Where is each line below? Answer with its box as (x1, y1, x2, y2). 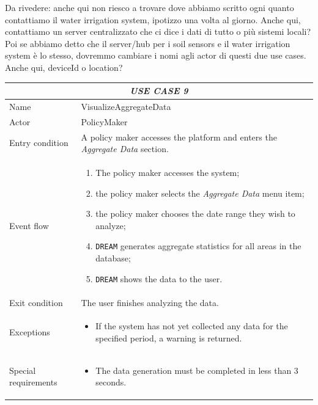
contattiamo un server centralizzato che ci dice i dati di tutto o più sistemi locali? (5, 25, 311, 38)
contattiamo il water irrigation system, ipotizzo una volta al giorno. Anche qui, (5, 13, 301, 26)
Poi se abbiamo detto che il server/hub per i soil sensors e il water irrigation (5, 37, 290, 49)
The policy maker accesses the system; (95, 166, 240, 179)
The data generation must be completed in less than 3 (95, 363, 298, 376)
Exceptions (9, 326, 50, 338)
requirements (9, 376, 57, 389)
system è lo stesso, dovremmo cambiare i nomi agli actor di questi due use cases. (5, 49, 306, 62)
